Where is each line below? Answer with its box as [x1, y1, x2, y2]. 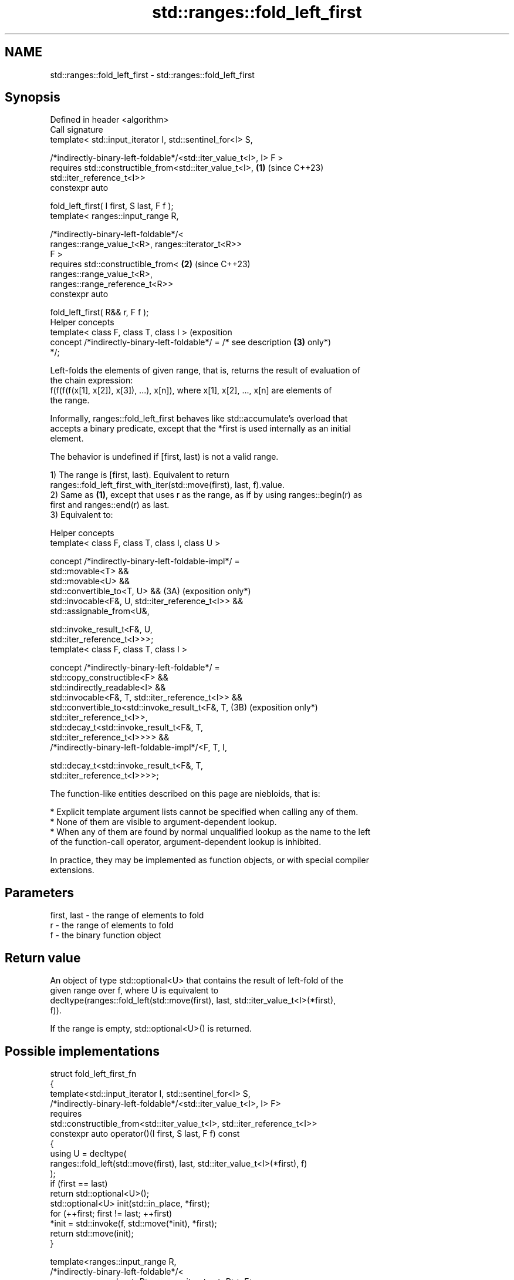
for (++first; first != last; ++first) [50, 1208, 173, 1218]
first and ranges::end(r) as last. [50, 500, 170, 510]
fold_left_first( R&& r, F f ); [50, 307, 149, 318]
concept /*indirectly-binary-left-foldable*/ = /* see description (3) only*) [50, 337, 332, 348]
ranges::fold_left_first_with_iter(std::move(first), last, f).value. [50, 480, 285, 490]
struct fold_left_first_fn [50, 1068, 137, 1079]
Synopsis [5, 90, 60, 105]
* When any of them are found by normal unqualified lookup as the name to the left [50, 827, 371, 837]
